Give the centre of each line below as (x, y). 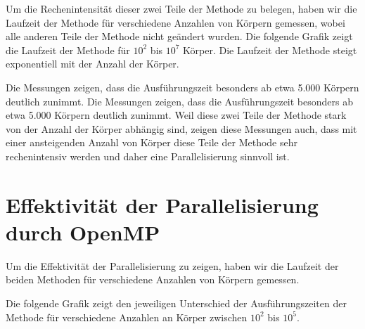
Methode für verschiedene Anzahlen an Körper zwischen (127, 317)
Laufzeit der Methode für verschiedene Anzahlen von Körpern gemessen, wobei (175, 22)
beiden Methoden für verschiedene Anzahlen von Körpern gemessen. (153, 279)
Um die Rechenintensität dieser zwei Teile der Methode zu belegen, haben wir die (181, 8)
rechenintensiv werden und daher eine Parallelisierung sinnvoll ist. (148, 156)
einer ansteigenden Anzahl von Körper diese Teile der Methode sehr (152, 142)
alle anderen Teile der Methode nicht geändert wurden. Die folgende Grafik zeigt (179, 36)
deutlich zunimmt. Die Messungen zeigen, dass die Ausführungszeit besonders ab (179, 101)
